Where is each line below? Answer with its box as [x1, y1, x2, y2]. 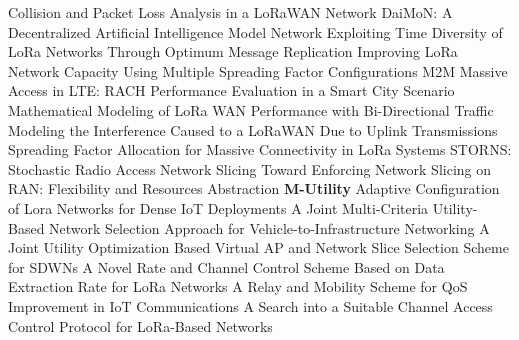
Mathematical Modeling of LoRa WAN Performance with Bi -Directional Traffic [8, 99, 494, 120]
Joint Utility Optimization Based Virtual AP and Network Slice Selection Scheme [8, 237, 509, 258]
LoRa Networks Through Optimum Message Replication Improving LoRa [8, 41, 458, 62]
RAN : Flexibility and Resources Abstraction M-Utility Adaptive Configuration [8, 178, 500, 199]
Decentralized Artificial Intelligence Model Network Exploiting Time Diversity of [8, 21, 503, 42]
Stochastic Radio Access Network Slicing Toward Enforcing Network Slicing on [8, 158, 492, 179]
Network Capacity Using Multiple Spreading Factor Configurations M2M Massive [8, 60, 508, 81]
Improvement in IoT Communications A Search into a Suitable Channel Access [8, 295, 493, 316]
